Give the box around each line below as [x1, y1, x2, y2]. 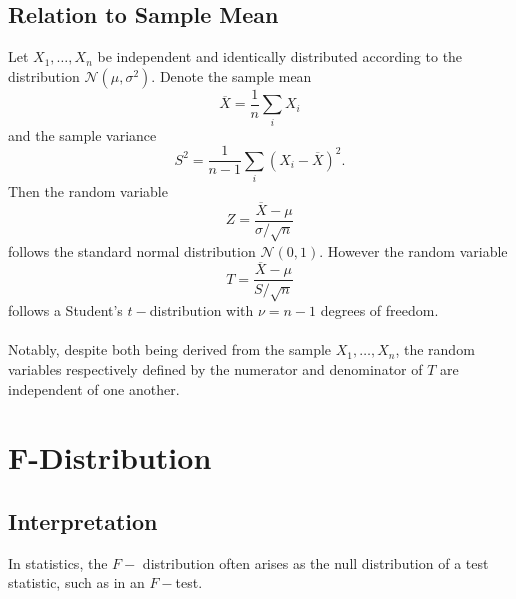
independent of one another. [8, 378, 180, 399]
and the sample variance [8, 124, 157, 145]
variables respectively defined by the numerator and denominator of [8, 359, 423, 380]
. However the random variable [319, 240, 508, 261]
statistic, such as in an [8, 572, 145, 593]
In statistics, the [8, 552, 108, 573]
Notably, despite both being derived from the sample [8, 339, 332, 360]
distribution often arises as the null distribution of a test [142, 552, 489, 573]
